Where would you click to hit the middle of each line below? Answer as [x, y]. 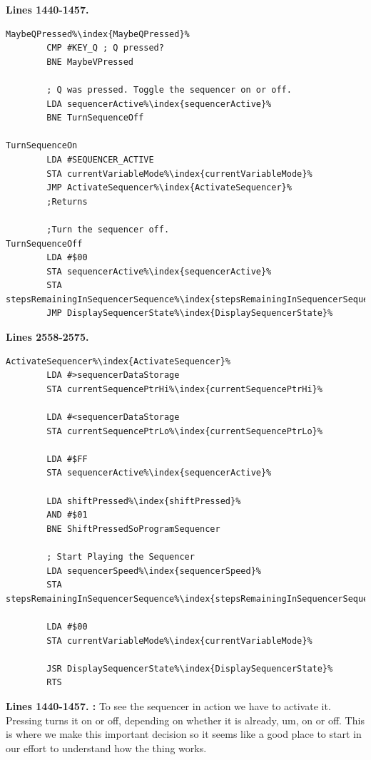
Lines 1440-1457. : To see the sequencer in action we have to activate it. [168, 705]
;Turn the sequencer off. [108, 229]
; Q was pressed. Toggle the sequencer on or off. [169, 89]
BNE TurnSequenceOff [95, 118]
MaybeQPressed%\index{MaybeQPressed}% [98, 34]
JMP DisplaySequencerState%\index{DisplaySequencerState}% [190, 313]
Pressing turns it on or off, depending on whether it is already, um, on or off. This [185, 720]
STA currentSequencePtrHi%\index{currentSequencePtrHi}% [184, 389]
